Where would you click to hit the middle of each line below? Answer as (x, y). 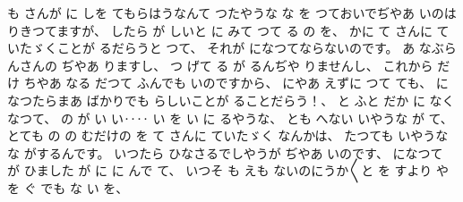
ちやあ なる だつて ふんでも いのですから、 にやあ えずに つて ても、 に (236, 83)
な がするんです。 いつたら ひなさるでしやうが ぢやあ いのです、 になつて (225, 152)
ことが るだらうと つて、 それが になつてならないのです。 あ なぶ (250, 48)
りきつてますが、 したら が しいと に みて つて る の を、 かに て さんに (220, 30)
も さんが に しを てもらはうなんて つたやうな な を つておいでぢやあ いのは (232, 13)
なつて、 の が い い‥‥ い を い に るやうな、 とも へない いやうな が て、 (230, 118)
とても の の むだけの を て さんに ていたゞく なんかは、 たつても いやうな (228, 135)
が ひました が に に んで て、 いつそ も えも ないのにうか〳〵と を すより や (228, 170)
